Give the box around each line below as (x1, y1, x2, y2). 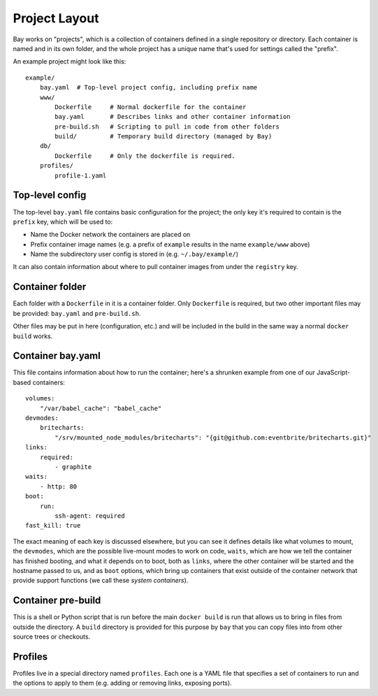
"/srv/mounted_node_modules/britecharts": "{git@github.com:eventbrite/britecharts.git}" (54, 433, 372, 442)
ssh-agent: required (54, 512, 125, 520)
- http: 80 (39, 482, 78, 491)
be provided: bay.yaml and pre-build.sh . (13, 309, 141, 317)
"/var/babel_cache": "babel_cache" (39, 404, 162, 412)
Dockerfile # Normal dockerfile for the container (54, 103, 247, 111)
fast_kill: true (25, 521, 81, 530)
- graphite (54, 463, 92, 471)
